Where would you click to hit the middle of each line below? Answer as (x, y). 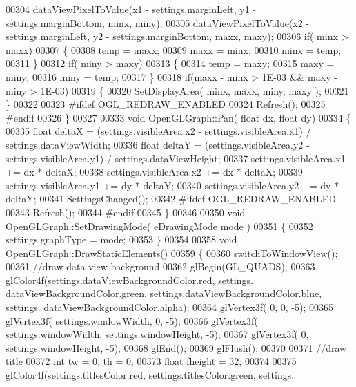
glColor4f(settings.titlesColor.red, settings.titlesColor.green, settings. (150, 375)
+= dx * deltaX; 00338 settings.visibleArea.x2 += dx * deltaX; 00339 (154, 172)
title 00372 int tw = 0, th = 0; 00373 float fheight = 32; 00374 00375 (151, 361)
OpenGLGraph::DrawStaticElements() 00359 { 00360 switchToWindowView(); (172, 253)
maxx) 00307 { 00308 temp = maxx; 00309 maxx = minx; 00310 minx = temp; (174, 49)
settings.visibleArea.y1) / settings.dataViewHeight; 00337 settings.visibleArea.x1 (176, 158)
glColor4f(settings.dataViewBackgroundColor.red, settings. (129, 280)
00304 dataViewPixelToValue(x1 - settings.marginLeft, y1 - (131, 9)
